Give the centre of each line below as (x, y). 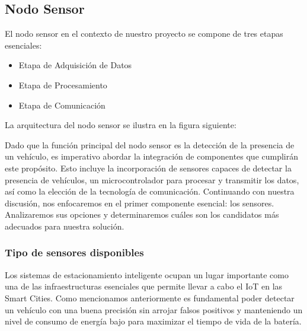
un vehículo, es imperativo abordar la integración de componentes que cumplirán (152, 156)
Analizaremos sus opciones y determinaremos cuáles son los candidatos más (142, 214)
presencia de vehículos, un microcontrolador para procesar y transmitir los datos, (152, 179)
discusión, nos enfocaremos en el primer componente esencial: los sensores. (140, 203)
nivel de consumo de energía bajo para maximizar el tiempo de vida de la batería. (153, 321)
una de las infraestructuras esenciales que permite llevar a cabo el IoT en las (144, 286)
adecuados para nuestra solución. (65, 226)
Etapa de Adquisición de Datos (75, 65)
